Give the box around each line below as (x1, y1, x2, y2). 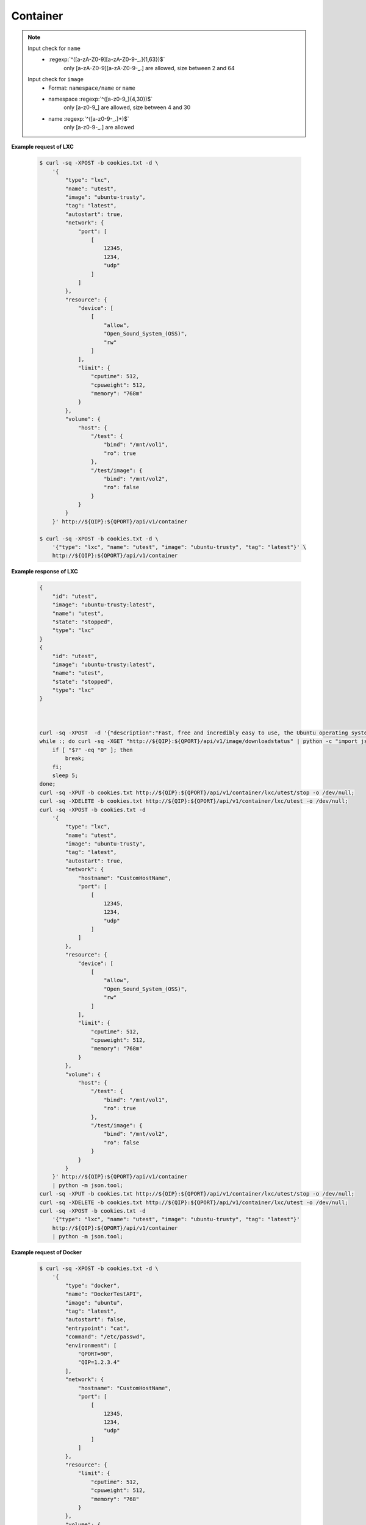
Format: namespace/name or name (48, 84, 135, 91)
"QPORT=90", (77, 1350, 114, 1357)
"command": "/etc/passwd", (65, 1333, 146, 1340)
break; (65, 755, 85, 762)
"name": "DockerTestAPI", (65, 1291, 143, 1297)
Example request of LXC (11, 143, 74, 151)
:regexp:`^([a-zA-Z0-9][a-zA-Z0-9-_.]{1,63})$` (48, 56, 165, 63)
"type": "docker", (65, 1282, 120, 1289)
